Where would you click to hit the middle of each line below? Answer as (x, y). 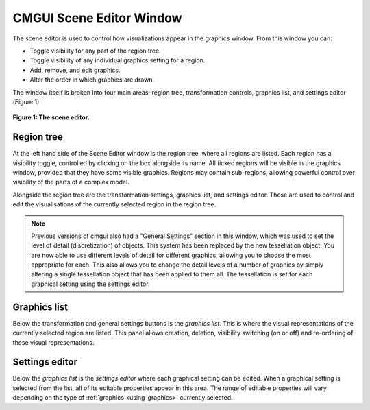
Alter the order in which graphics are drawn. (92, 80)
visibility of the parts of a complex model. (71, 182)
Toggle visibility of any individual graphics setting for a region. (118, 60)
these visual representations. (53, 342)
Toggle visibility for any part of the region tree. (95, 51)
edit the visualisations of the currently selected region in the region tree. (114, 204)
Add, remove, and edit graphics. (75, 70)
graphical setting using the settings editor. (90, 284)
